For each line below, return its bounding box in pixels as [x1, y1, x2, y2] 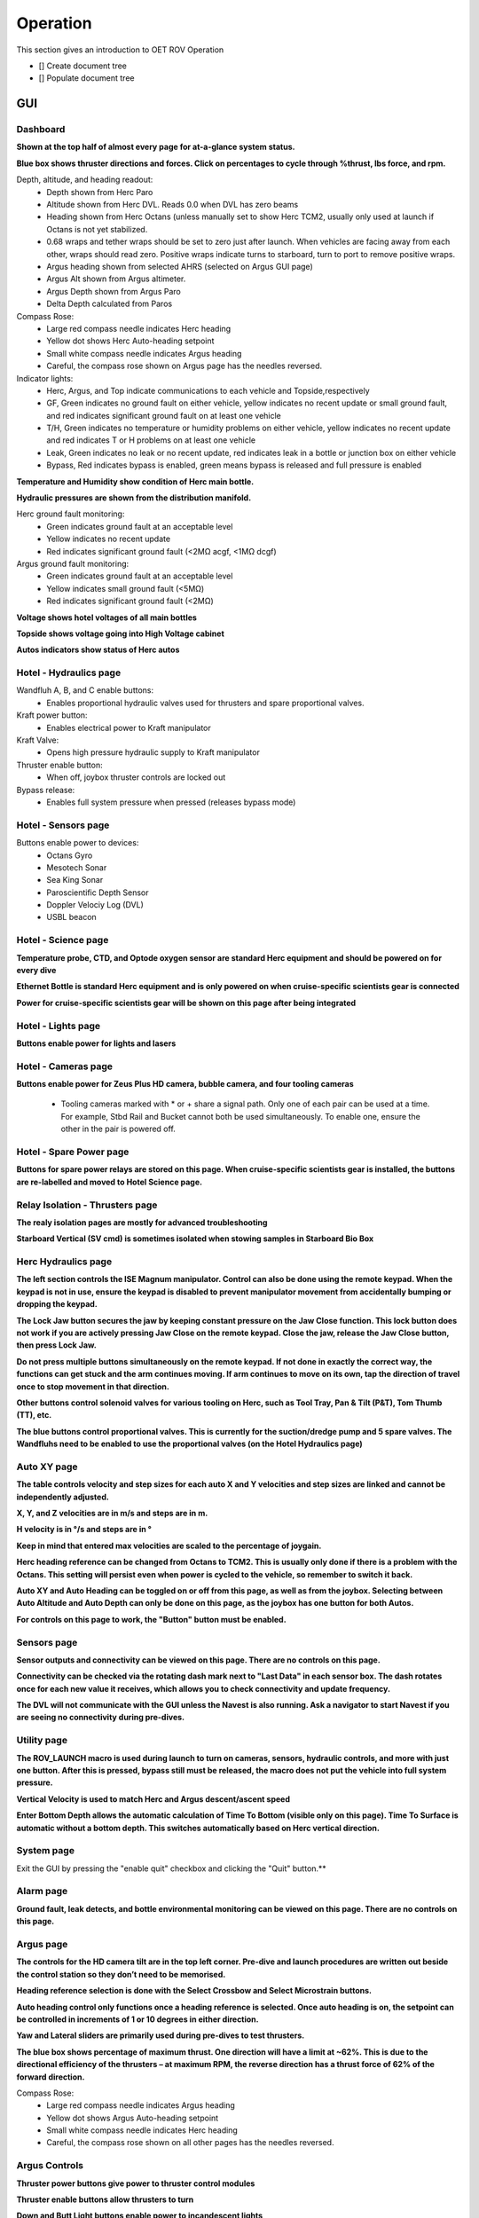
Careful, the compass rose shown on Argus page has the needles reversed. [46, 360, 323, 372]
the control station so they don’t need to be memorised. [16, 1969, 226, 1979]
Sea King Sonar [46, 875, 104, 885]
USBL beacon [46, 912, 97, 923]
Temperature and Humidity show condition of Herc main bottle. [16, 476, 255, 487]
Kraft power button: [16, 710, 88, 720]
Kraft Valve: [16, 735, 59, 745]
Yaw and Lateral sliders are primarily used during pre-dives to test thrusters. [16, 2030, 305, 2041]
